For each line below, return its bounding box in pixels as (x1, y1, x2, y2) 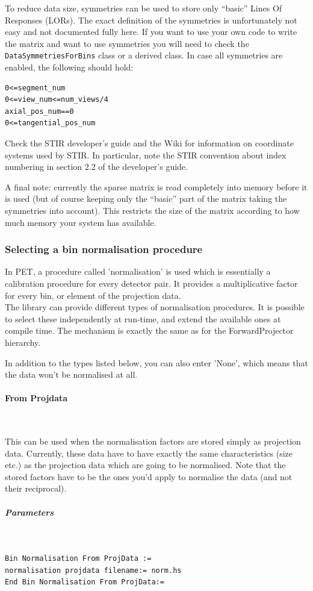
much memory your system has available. (5, 216, 156, 228)
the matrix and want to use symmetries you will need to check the (5, 37, 249, 49)
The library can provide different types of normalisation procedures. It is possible (5, 301, 305, 313)
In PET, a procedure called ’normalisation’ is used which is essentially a (5, 265, 271, 278)
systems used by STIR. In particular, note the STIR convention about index (5, 148, 287, 161)
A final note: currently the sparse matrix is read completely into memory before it (5, 180, 308, 193)
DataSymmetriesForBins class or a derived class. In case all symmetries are (5, 49, 283, 61)
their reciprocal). (5, 482, 67, 495)
